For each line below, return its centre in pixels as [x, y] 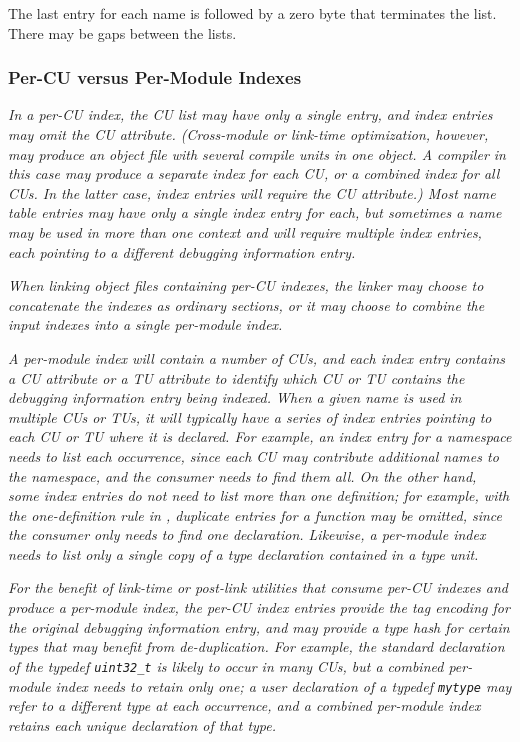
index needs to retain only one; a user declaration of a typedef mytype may [283, 685]
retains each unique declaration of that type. [142, 724]
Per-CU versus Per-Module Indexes [155, 77]
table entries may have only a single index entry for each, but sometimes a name [255, 212]
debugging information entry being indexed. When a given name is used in [235, 397]
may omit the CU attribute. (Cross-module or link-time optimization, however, [248, 134]
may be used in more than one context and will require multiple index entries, [245, 231]
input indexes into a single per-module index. [145, 324]
